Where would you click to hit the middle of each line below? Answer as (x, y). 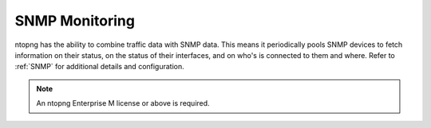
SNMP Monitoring (75, 21)
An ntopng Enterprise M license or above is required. (123, 103)
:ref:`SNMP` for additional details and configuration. (100, 67)
